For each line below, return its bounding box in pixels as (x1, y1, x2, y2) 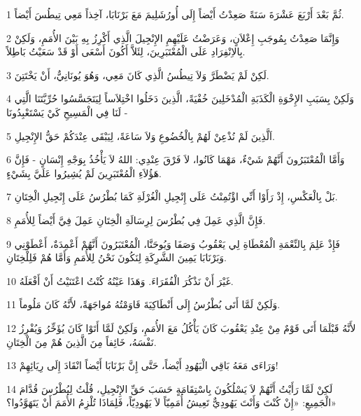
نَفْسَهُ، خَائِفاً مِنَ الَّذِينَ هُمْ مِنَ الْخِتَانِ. (6, 334, 157, 349)
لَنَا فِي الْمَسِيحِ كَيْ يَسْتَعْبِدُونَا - (6, 104, 128, 119)
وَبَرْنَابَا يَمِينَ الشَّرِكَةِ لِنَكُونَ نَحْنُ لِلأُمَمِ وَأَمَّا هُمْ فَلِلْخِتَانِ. (6, 250, 227, 265)
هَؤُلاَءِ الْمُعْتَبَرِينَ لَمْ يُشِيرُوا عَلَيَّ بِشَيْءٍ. (6, 165, 162, 180)
